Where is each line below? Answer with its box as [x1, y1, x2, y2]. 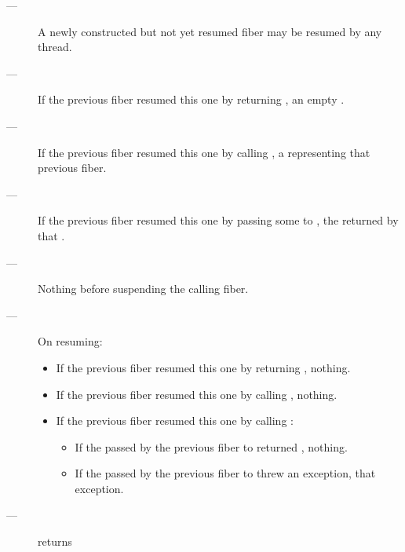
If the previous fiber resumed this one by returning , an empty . [38, 91, 345, 108]
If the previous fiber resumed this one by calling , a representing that [38, 144, 370, 160]
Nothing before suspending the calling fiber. [38, 280, 249, 297]
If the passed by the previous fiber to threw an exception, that [75, 465, 376, 481]
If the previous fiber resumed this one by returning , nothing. [56, 359, 351, 375]
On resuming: [38, 333, 103, 349]
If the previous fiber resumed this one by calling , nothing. [56, 386, 337, 402]
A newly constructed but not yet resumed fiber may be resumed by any [38, 23, 382, 39]
